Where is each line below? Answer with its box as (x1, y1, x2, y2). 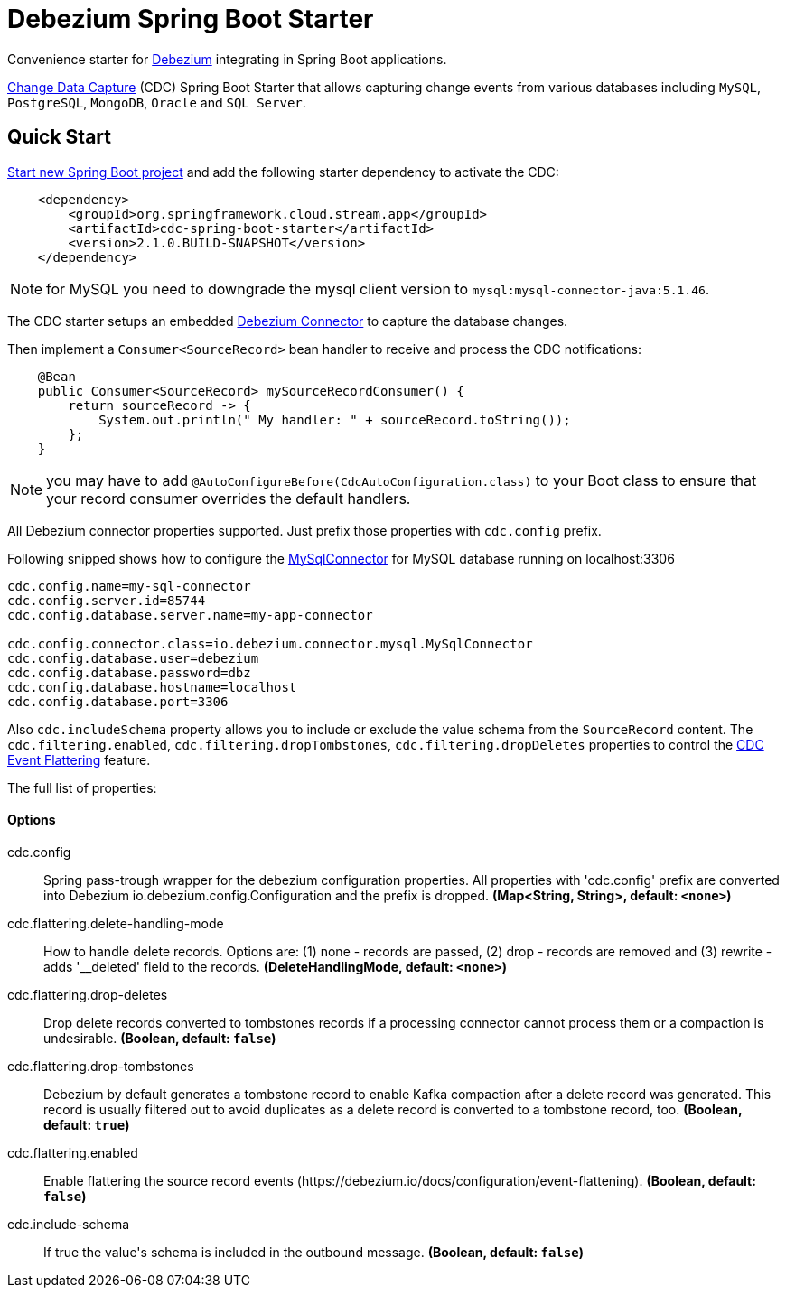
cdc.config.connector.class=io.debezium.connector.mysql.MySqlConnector (7, 636, 533, 651)
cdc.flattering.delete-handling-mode (7, 915, 224, 931)
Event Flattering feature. (7, 751, 151, 768)
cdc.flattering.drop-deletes (7, 986, 168, 1002)
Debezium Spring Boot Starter (7, 4, 374, 34)
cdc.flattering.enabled (7, 1144, 138, 1160)
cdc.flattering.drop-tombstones (7, 1057, 194, 1074)
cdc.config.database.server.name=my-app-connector (7, 607, 373, 622)
